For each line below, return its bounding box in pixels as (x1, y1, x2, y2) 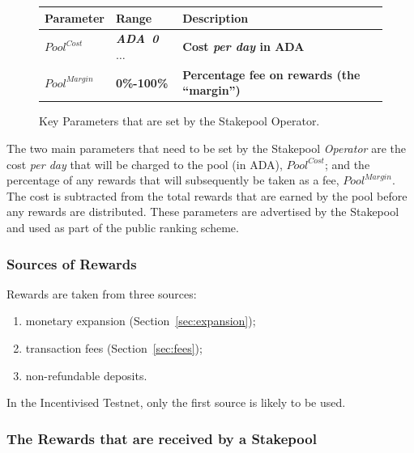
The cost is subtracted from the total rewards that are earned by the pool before (6, 187, 408, 204)
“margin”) (182, 82, 241, 99)
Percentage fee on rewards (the (182, 66, 361, 83)
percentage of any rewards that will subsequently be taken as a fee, (6, 171, 339, 188)
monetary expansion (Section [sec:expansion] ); (25, 312, 256, 329)
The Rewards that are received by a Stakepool (6, 428, 317, 448)
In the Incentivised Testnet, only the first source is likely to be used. (6, 394, 346, 411)
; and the (324, 155, 370, 172)
